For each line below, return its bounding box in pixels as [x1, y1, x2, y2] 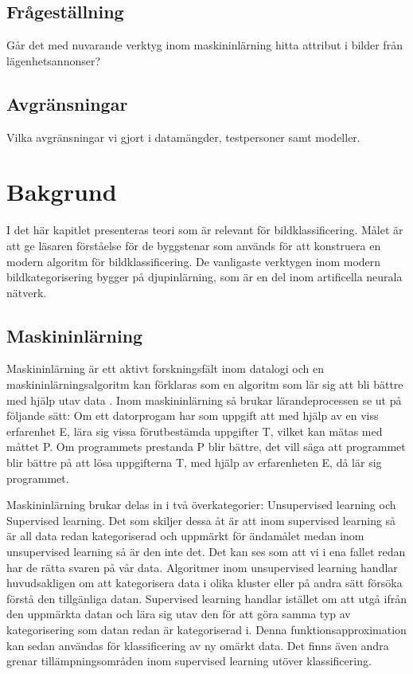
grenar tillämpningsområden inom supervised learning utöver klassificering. [6, 652, 372, 669]
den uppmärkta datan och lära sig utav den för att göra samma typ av [6, 605, 351, 622]
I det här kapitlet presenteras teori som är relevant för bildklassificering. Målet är [6, 221, 403, 238]
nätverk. [6, 284, 47, 300]
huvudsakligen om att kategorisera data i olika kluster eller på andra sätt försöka [6, 574, 403, 591]
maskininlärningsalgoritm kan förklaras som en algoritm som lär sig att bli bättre [6, 376, 403, 393]
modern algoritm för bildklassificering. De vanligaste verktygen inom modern [6, 253, 381, 269]
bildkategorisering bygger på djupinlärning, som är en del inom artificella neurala [6, 268, 403, 285]
